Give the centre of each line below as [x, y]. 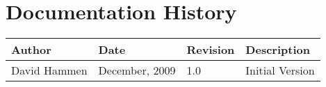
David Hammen [49, 70]
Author [31, 50]
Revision [211, 50]
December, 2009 [137, 70]
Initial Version [280, 70]
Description [278, 50]
